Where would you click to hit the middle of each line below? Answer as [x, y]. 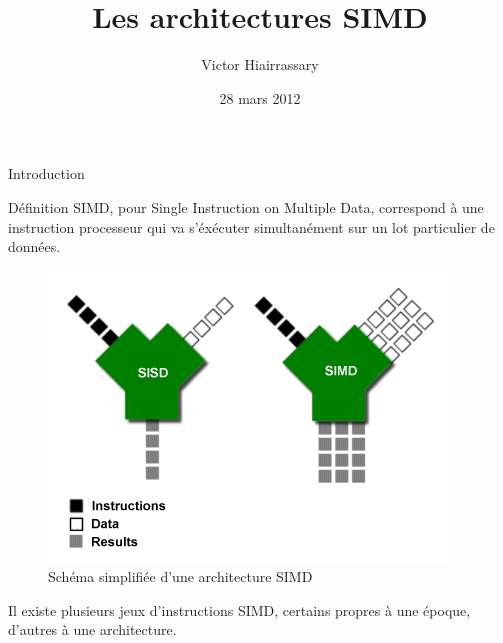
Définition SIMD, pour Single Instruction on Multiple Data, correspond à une [246, 206]
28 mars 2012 [260, 97]
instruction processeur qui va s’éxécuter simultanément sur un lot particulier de [251, 226]
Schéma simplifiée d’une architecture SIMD [180, 576]
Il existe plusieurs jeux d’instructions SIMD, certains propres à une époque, [239, 609]
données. [34, 246]
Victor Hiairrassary [260, 64]
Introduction [46, 173]
